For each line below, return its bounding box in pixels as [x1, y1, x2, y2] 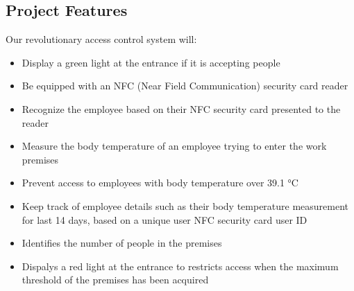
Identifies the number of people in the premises [22, 236, 222, 250]
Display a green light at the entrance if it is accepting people [22, 55, 280, 69]
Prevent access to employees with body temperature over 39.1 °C [22, 175, 298, 190]
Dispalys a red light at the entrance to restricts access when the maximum [22, 258, 339, 273]
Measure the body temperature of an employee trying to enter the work [22, 139, 327, 153]
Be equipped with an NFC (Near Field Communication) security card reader [22, 78, 348, 93]
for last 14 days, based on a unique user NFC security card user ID [22, 212, 307, 227]
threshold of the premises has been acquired [22, 272, 209, 287]
